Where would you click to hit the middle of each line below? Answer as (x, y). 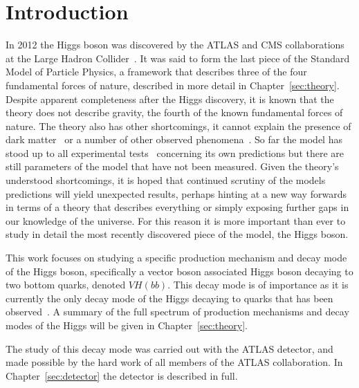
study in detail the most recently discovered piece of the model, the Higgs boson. (177, 234)
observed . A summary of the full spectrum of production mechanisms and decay (177, 312)
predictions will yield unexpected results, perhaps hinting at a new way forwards (176, 193)
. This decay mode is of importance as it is (258, 285)
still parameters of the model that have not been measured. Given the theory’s (172, 166)
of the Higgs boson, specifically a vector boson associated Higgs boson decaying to (179, 271)
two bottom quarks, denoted (66, 285)
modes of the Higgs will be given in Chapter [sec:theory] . (127, 325)
